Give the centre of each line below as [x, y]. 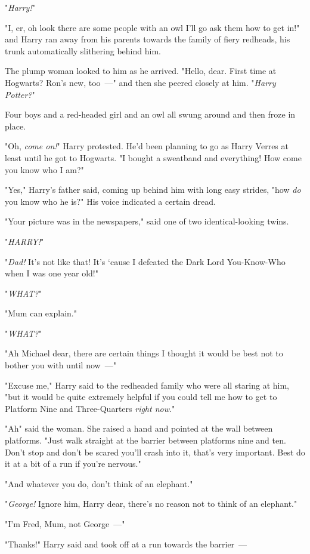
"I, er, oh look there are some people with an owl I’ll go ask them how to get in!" [152, 27]
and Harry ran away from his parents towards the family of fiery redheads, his [148, 39]
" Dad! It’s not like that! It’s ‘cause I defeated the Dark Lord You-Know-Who [145, 261]
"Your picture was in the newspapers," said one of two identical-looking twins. [147, 221]
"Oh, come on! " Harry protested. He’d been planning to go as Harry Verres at [147, 146]
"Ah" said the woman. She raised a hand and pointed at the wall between [139, 428]
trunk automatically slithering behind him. [83, 50]
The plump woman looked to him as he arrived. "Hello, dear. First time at [141, 71]
